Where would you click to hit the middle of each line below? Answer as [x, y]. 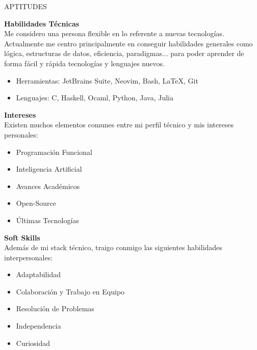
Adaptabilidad [38, 274]
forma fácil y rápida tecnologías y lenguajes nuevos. [84, 63]
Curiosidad [33, 343]
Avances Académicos [48, 186]
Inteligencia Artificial [49, 169]
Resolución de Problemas [55, 308]
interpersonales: [29, 257]
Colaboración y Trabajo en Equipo [70, 291]
